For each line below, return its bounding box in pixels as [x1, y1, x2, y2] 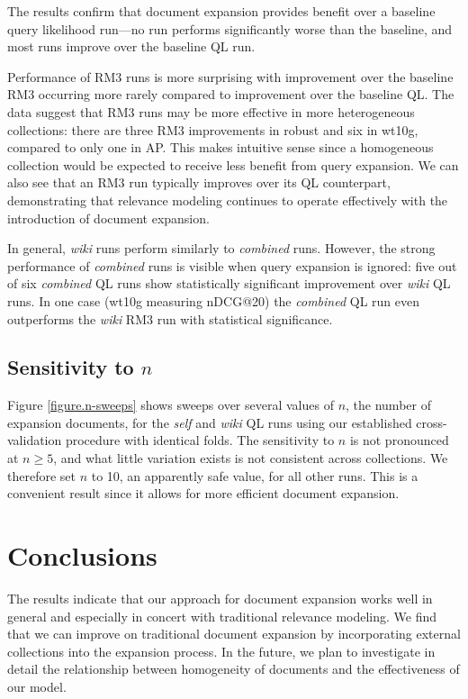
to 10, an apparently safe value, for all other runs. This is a [91, 466, 418, 485]
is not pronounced [349, 431, 449, 449]
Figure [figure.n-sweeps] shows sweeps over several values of [7, 395, 334, 414]
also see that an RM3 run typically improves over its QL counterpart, [7, 173, 391, 192]
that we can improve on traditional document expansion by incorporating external [7, 624, 461, 643]
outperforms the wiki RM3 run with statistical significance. [7, 309, 333, 328]
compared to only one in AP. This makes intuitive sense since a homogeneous [7, 138, 434, 157]
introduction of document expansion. [7, 208, 210, 227]
